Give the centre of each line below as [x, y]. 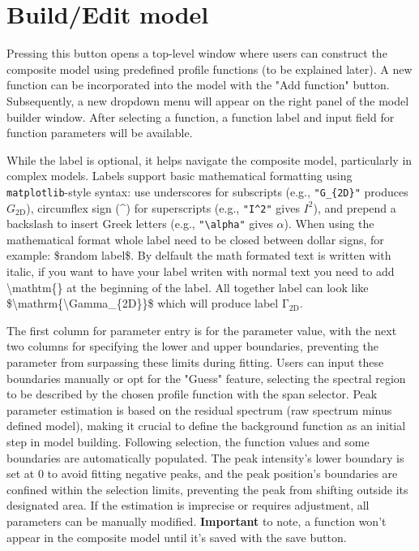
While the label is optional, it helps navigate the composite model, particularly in [209, 159]
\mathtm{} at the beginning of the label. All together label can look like [188, 287]
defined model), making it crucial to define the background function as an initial [206, 426]
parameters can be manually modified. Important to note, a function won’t [197, 521]
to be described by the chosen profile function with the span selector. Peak [192, 394]
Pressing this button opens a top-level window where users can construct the [197, 53]
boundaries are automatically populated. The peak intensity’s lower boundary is [205, 457]
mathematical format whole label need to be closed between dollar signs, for [195, 239]
